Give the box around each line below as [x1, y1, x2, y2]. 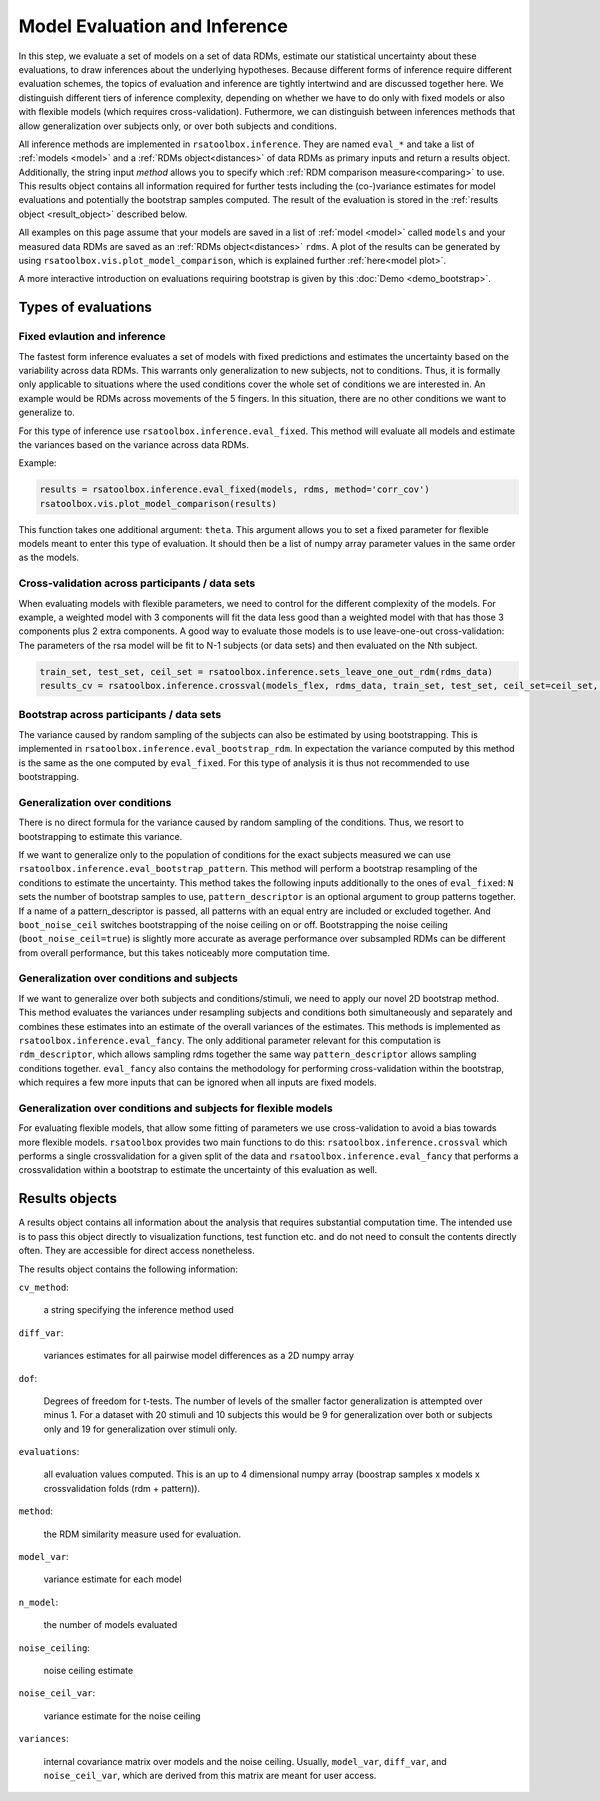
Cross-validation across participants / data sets [18, 576, 256, 590]
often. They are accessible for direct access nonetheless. [18, 1245, 255, 1257]
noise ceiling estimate [43, 1664, 134, 1676]
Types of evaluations [18, 299, 152, 316]
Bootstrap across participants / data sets [18, 708, 222, 722]
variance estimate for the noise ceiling [43, 1710, 201, 1722]
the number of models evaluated [43, 1619, 178, 1631]
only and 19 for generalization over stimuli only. [43, 1423, 238, 1435]
